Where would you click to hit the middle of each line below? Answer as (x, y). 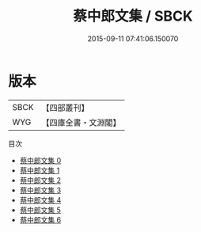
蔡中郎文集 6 (40, 219)
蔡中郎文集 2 (40, 180)
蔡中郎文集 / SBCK (133, 16)
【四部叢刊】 (65, 108)
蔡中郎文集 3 (40, 190)
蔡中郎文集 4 (40, 200)
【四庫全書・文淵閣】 (81, 122)
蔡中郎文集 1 (40, 170)
